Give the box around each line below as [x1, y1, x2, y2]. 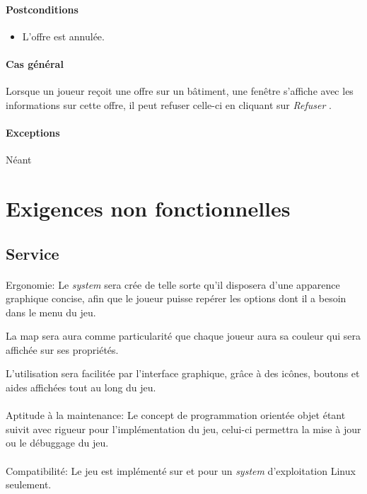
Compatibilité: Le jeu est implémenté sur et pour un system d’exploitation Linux [6, 463, 356, 478]
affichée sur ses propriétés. [6, 342, 119, 357]
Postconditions [6, 1, 78, 16]
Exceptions [6, 125, 60, 139]
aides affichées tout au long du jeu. [6, 380, 156, 395]
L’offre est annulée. [22, 28, 105, 43]
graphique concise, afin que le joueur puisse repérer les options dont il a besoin [6, 291, 346, 306]
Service [6, 242, 59, 264]
